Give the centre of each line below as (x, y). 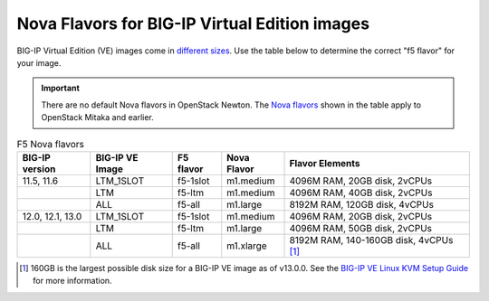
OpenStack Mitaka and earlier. (97, 118)
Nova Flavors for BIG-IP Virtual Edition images (193, 24)
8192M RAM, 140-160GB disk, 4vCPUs (371, 240)
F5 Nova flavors (51, 144)
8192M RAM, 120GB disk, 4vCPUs (362, 204)
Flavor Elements (325, 163)
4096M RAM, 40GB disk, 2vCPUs (361, 193)
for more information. (72, 281)
